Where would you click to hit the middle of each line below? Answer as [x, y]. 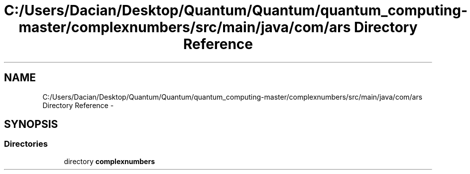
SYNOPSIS [31, 124]
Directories [26, 144]
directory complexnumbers [110, 161]
